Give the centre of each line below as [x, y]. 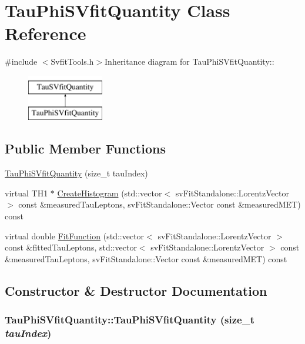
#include [21, 61]
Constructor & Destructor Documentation [136, 290]
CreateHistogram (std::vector [110, 193]
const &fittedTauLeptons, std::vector [71, 247]
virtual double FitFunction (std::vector [75, 236]
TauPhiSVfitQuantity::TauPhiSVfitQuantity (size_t [130, 320]
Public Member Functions [85, 148]
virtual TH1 [26, 193]
